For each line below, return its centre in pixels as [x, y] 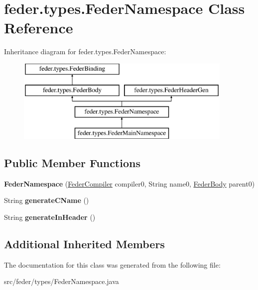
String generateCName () [47, 200]
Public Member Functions [72, 163]
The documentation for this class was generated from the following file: [112, 264]
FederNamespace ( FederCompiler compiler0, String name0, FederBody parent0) [129, 183]
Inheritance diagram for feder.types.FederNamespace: [85, 51]
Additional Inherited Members [84, 244]
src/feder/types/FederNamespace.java [62, 281]
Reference [39, 28]
